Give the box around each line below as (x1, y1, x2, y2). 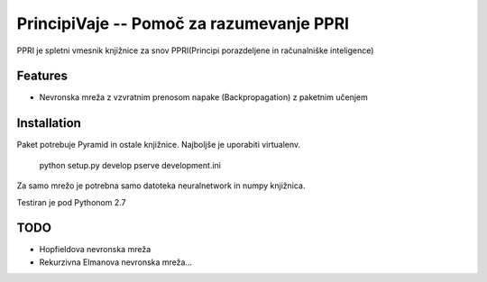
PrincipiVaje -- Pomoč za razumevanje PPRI (16, 14, 350, 33)
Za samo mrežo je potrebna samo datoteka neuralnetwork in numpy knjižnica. (16, 180, 306, 191)
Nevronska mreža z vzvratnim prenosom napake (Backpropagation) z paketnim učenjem (39, 92, 369, 103)
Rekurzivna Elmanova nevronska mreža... (39, 257, 193, 268)
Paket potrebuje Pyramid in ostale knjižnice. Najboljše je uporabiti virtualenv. (16, 140, 301, 150)
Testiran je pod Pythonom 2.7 (16, 196, 126, 207)
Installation (16, 115, 81, 131)
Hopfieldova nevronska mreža (39, 244, 152, 255)
